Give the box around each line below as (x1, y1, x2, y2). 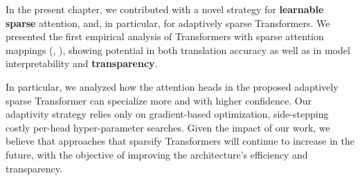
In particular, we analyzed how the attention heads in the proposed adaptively (6, 79, 339, 93)
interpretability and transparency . (6, 56, 158, 71)
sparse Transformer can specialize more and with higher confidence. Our (6, 93, 312, 107)
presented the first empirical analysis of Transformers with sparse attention (6, 29, 324, 44)
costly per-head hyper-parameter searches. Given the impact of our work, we (6, 120, 330, 134)
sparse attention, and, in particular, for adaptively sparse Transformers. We (6, 15, 330, 30)
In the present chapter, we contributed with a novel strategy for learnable (6, 2, 324, 16)
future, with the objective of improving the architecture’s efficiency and (6, 147, 308, 161)
